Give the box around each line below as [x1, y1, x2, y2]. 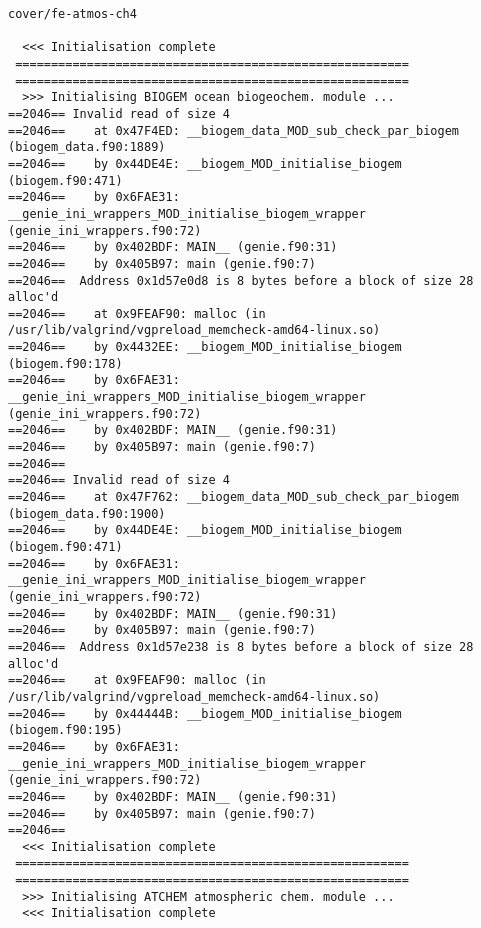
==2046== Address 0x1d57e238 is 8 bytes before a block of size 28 [8, 639, 474, 654]
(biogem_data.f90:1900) [8, 506, 166, 521]
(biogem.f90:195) [8, 723, 123, 738]
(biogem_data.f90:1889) [8, 140, 166, 155]
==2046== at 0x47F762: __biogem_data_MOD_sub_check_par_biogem [8, 490, 460, 505]
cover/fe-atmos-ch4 [8, 7, 137, 21]
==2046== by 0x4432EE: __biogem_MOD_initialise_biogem [8, 340, 402, 355]
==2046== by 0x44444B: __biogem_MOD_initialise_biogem [8, 706, 402, 721]
